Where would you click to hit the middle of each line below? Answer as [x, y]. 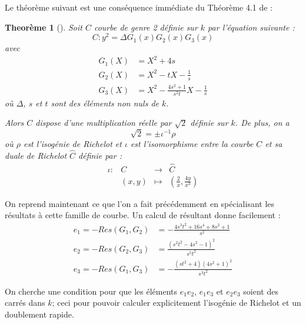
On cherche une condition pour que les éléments [91, 291]
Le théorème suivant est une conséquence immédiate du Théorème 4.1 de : [139, 7]
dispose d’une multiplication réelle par [104, 123]
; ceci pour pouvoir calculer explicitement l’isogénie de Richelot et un [177, 303]
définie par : [100, 155]
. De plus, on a [262, 123]
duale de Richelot [36, 155]
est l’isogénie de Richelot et [72, 144]
